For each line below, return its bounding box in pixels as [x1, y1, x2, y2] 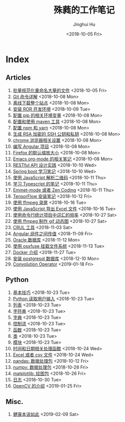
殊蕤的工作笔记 [53, 4, 115, 16]
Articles [5, 73, 31, 82]
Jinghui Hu [73, 21, 96, 27]
